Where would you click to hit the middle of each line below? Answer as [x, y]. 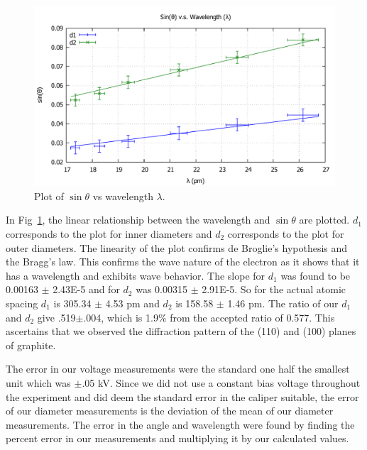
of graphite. [31, 345]
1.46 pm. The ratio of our [283, 303]
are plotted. [324, 220]
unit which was [38, 382]
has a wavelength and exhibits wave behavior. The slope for [136, 275]
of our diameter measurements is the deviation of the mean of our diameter [170, 411]
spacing [22, 303]
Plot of [49, 196]
